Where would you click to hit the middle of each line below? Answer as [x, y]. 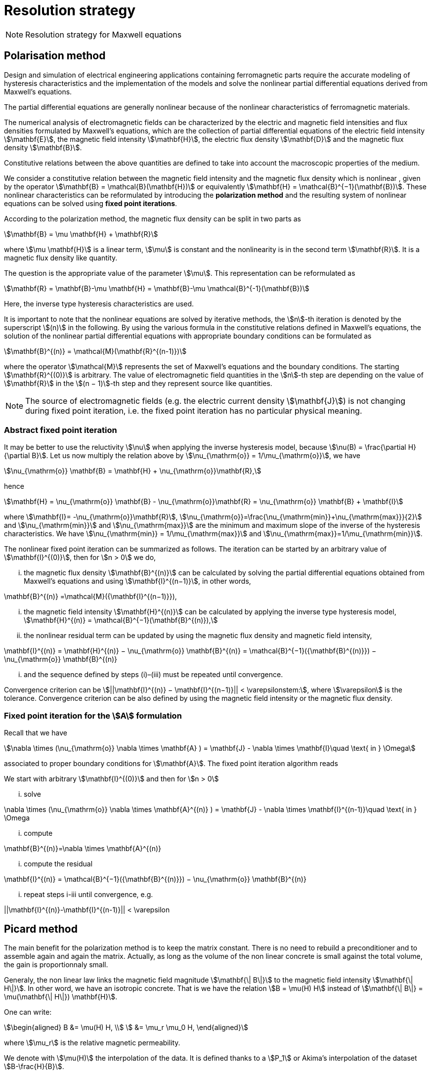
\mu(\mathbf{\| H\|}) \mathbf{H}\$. [61, 996]
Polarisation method [55, 56]
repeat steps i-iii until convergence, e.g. [88, 895]
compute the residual [58, 864]
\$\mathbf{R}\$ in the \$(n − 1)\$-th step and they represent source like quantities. [138, 383]
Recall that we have [36, 733]
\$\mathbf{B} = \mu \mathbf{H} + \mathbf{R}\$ [81, 234]
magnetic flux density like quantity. [61, 258]
